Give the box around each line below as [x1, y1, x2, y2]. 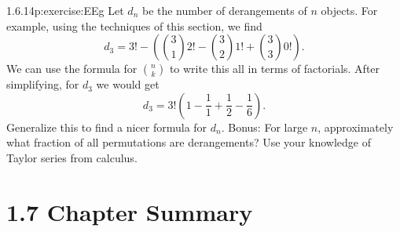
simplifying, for [6, 76, 79, 92]
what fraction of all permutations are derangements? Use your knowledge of [6, 134, 371, 150]
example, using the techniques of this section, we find [6, 17, 262, 34]
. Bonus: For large [221, 118, 308, 135]
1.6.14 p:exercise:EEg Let [6, 2, 124, 18]
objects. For [321, 2, 378, 18]
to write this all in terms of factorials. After [169, 60, 380, 77]
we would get [96, 76, 160, 92]
